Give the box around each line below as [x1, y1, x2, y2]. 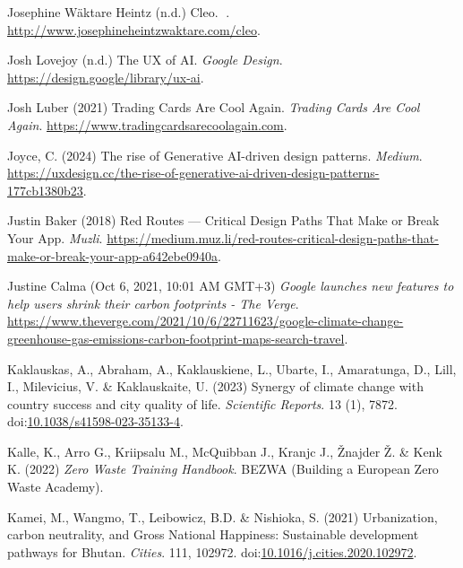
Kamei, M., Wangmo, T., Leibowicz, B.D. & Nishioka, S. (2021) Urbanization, [7, 507, 438, 526]
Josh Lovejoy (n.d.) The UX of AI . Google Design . [7, 50, 283, 69]
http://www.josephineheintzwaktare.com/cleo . [7, 20, 261, 39]
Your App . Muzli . [7, 228, 103, 247]
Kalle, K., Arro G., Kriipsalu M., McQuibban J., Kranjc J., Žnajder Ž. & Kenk [7, 441, 442, 460]
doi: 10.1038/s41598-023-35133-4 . [7, 412, 184, 431]
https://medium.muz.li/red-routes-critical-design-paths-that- [107, 228, 439, 247]
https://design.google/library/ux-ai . [7, 67, 204, 86]
